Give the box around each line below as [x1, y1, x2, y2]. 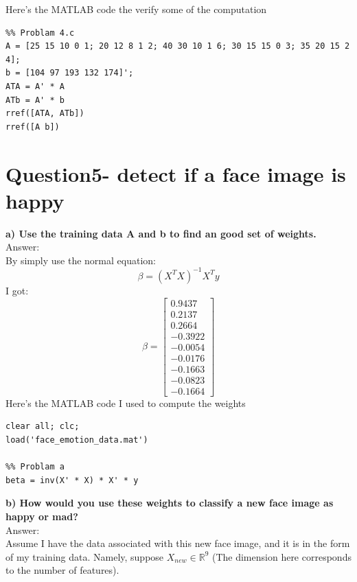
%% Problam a [5, 462, 65, 472]
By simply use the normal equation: [5, 253, 156, 267]
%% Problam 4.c [5, 27, 75, 38]
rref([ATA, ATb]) [5, 108, 84, 119]
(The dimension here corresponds [211, 549, 352, 563]
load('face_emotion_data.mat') [5, 435, 148, 445]
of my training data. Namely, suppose [5, 549, 164, 563]
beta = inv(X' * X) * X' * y [5, 475, 139, 485]
